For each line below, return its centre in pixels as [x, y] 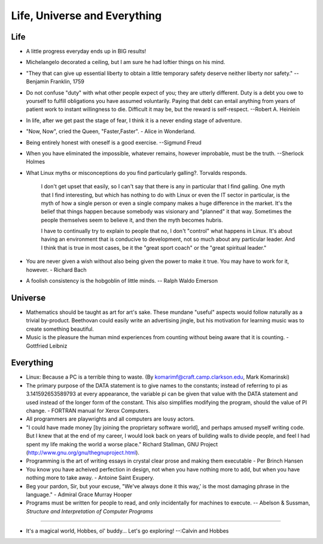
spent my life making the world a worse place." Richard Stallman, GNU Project [122, 444]
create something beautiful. [60, 329]
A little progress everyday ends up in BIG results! [86, 52]
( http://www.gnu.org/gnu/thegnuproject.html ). [83, 452]
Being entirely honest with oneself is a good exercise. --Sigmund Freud [114, 142]
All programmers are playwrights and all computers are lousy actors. [110, 419]
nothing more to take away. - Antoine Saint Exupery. [90, 478]
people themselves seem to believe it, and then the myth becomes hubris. [132, 220]
